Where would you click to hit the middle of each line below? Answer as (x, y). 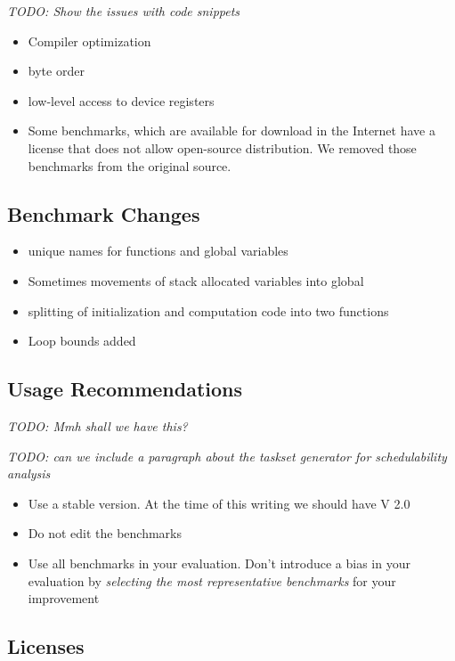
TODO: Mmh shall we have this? (97, 425)
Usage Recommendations (125, 389)
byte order (56, 71)
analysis (29, 473)
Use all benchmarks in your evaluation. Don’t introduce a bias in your (219, 563)
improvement (64, 598)
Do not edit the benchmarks (105, 533)
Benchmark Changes (104, 213)
